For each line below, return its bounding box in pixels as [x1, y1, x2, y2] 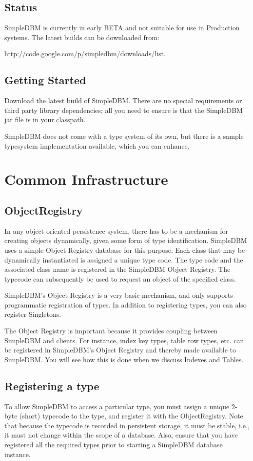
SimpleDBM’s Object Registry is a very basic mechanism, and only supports [4, 290, 233, 300]
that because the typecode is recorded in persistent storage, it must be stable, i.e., [4, 420, 250, 430]
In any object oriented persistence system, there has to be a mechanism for [4, 225, 229, 236]
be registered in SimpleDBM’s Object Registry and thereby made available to [4, 345, 236, 355]
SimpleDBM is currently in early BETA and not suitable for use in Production [4, 22, 240, 33]
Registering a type [4, 378, 99, 393]
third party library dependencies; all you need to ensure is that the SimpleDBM [4, 105, 243, 115]
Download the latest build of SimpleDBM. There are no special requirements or [4, 95, 242, 106]
